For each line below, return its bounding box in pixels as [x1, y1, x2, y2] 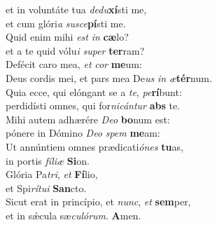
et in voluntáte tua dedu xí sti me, [6, 2, 147, 16]
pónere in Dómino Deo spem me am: [6, 125, 160, 140]
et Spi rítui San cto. [6, 180, 87, 195]
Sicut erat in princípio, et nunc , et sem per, [6, 194, 191, 209]
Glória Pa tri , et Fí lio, [6, 167, 98, 182]
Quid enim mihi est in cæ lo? [6, 29, 129, 44]
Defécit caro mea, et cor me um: [6, 57, 142, 71]
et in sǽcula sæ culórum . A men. [6, 207, 141, 222]
